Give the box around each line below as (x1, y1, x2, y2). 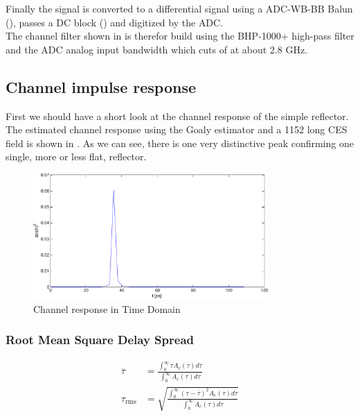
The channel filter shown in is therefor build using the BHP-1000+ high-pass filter (6, 28, 354, 43)
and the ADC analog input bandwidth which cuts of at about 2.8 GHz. (6, 42, 307, 56)
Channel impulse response (6, 76, 196, 97)
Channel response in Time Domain (33, 301, 181, 316)
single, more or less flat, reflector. (6, 149, 147, 164)
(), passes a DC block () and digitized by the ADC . (6, 15, 224, 29)
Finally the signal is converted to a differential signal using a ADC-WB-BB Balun (6, 1, 353, 15)
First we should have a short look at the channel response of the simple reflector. (6, 108, 349, 123)
